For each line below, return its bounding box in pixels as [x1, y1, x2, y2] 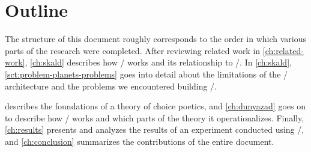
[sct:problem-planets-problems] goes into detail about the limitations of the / [5, 67, 288, 80]
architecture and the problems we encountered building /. [5, 79, 217, 92]
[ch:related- [262, 44, 304, 56]
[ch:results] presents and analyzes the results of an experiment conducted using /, [5, 123, 304, 136]
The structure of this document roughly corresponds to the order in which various [5, 32, 306, 45]
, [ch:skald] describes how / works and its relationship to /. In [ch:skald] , [25, 56, 292, 68]
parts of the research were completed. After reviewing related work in [5, 44, 261, 56]
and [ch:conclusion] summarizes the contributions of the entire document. [5, 135, 274, 147]
